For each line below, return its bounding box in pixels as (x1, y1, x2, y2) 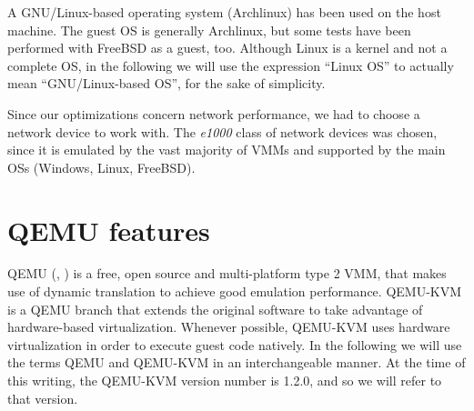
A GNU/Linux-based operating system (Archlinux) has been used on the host (7, 3, 441, 21)
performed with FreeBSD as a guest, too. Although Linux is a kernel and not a (7, 38, 448, 57)
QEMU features (7, 211, 210, 248)
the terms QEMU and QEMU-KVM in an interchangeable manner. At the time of (7, 353, 466, 372)
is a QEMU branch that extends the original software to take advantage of (7, 299, 423, 318)
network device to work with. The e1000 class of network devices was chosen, (7, 122, 438, 141)
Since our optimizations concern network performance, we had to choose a (7, 104, 420, 123)
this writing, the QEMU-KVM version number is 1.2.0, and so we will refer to (7, 371, 442, 390)
